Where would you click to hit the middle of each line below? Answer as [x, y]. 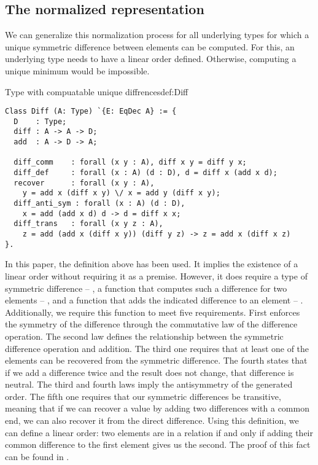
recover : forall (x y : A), [84, 183]
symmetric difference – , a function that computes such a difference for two [146, 288]
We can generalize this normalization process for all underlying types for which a [157, 35]
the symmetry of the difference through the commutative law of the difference [151, 324]
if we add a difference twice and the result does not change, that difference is [149, 372]
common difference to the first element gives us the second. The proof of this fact [158, 444]
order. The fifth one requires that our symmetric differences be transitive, [143, 396]
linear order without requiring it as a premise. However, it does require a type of [156, 275]
